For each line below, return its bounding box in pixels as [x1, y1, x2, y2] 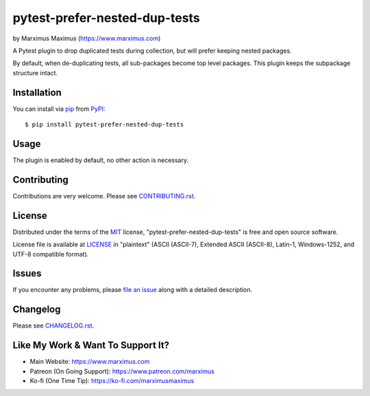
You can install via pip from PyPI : [12, 105, 106, 113]
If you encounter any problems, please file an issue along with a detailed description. [12, 286, 253, 294]
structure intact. [12, 68, 58, 77]
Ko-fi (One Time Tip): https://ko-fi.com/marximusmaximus [29, 377, 195, 385]
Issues [12, 267, 42, 280]
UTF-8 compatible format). [12, 250, 89, 258]
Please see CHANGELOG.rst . [12, 321, 95, 330]
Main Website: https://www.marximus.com [29, 358, 150, 366]
